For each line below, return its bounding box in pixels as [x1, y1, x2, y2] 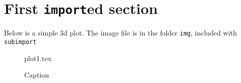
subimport [4, 38, 37, 45]
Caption [24, 69, 49, 80]
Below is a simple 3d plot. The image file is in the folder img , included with [4, 27, 237, 38]
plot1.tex [24, 52, 52, 63]
